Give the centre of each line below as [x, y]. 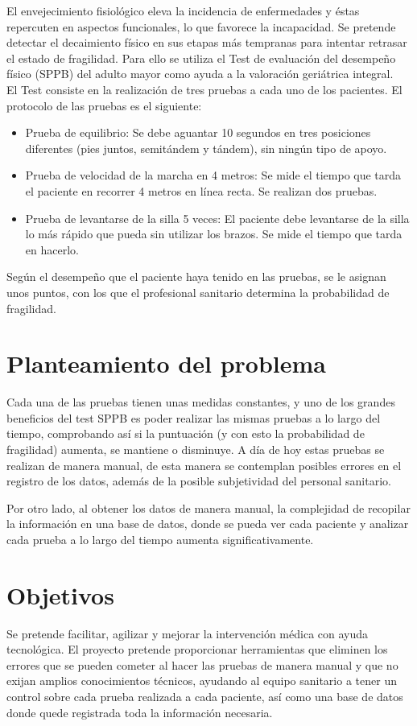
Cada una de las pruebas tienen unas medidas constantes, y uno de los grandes [201, 402]
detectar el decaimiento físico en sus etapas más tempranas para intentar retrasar [207, 42]
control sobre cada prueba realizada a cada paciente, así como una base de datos [205, 697]
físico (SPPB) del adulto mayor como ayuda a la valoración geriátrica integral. [200, 74]
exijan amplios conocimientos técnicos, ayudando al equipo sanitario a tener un [202, 681]
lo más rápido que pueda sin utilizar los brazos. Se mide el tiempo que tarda [214, 234]
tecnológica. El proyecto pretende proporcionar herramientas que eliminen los [197, 649]
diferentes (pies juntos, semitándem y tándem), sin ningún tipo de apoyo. [206, 148]
